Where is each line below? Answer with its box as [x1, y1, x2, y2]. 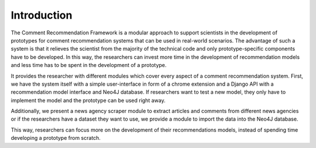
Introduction [11, 9, 73, 22]
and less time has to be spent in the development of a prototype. [11, 62, 167, 69]
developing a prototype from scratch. [11, 135, 101, 142]
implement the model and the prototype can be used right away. [11, 97, 166, 104]
